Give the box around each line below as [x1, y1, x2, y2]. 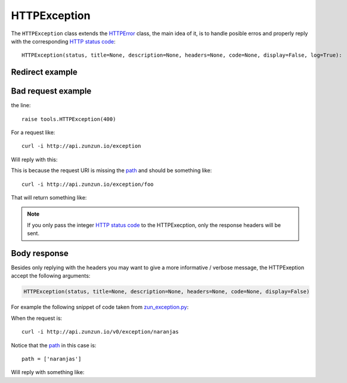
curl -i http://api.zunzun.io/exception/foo [21, 180, 154, 188]
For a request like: [11, 129, 55, 136]
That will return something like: [11, 194, 87, 201]
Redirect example [11, 67, 78, 77]
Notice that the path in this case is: [11, 341, 97, 348]
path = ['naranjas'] [21, 355, 82, 362]
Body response [11, 248, 69, 259]
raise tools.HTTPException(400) [21, 116, 116, 122]
